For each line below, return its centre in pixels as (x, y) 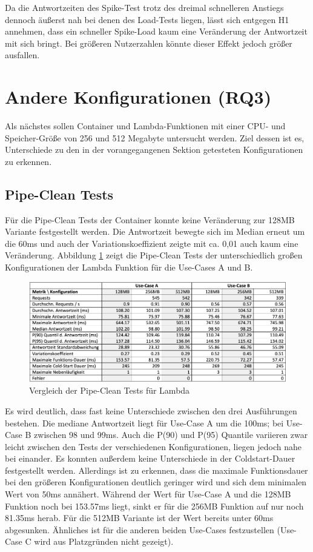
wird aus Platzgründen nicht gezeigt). (104, 541)
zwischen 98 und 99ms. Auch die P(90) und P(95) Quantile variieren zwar (171, 435)
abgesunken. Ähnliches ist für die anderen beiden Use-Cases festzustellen (140, 529)
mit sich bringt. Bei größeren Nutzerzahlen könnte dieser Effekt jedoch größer (149, 43)
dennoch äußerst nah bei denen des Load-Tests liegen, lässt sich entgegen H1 (147, 19)
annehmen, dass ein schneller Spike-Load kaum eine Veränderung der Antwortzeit (156, 31)
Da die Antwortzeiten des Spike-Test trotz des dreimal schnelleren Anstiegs (144, 7)
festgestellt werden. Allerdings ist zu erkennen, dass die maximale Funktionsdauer (156, 470)
